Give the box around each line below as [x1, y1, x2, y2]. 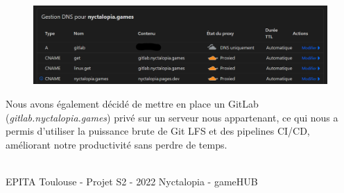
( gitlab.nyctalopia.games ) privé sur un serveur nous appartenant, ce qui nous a [6, 110, 338, 124]
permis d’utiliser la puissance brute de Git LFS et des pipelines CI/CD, [6, 124, 310, 138]
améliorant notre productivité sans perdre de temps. [6, 137, 227, 151]
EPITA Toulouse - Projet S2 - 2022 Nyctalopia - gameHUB [6, 174, 258, 189]
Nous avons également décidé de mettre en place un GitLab [6, 96, 259, 111]
